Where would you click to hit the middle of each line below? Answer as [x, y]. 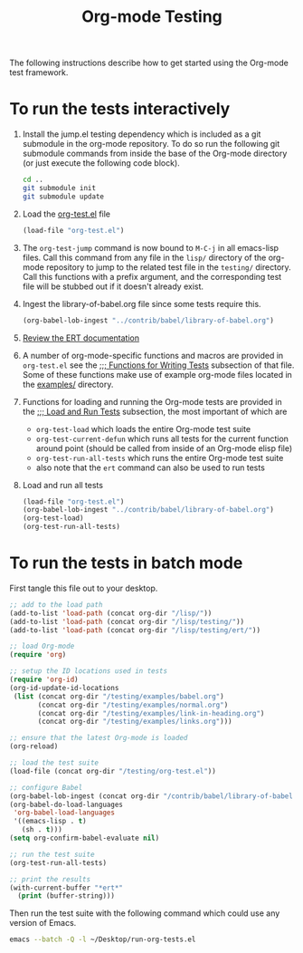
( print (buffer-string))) [66, 896]
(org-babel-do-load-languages [66, 804]
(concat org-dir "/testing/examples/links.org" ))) [135, 722]
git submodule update [63, 197]
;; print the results [50, 879]
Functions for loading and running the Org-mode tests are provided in [152, 401]
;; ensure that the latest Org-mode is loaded [99, 738]
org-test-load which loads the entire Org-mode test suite [143, 428]
